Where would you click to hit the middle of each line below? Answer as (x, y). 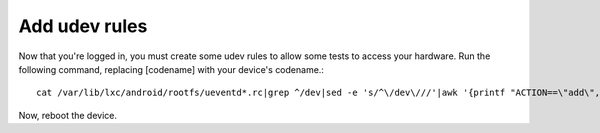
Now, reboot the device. (68, 115)
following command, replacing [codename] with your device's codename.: (171, 69)
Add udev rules (83, 26)
